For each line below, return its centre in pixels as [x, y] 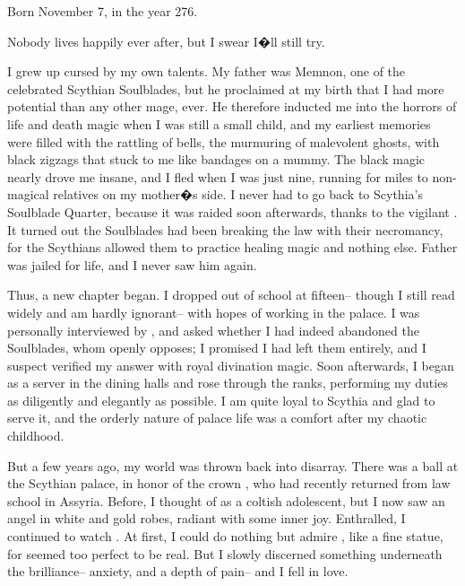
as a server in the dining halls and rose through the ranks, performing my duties [228, 383]
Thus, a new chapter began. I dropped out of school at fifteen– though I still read [231, 295]
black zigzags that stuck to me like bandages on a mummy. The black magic [216, 159]
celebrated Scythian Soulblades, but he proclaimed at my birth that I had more [226, 88]
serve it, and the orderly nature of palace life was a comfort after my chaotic [217, 418]
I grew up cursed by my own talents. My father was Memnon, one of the [207, 71]
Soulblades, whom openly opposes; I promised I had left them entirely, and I [217, 348]
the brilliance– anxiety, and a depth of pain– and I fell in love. [178, 571]
